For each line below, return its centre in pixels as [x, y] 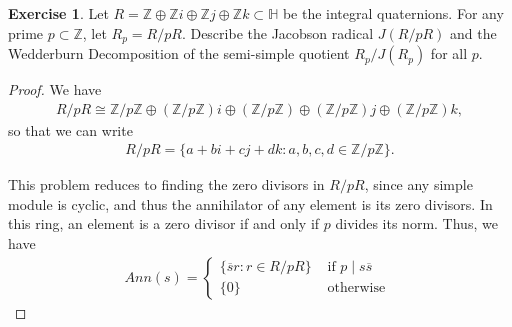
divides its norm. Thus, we [416, 223]
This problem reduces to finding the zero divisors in [166, 184]
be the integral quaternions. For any [393, 13]
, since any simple [418, 184]
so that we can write [70, 129]
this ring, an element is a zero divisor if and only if [164, 223]
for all [449, 53]
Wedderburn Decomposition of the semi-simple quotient [179, 53]
